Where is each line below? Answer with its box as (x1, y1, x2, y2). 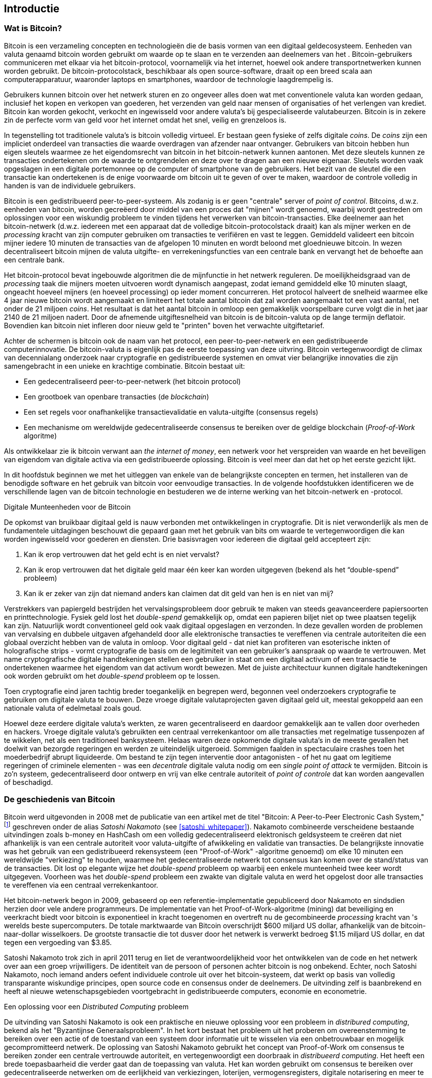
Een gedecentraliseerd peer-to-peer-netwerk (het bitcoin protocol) (24, 377, 241, 386)
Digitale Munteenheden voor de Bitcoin (4, 502, 131, 511)
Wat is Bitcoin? (4, 23, 62, 34)
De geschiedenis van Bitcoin (4, 794, 115, 805)
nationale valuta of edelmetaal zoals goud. (4, 703, 142, 712)
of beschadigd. (4, 777, 53, 786)
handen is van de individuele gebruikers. (4, 181, 136, 190)
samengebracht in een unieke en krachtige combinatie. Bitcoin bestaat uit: (4, 361, 245, 370)
